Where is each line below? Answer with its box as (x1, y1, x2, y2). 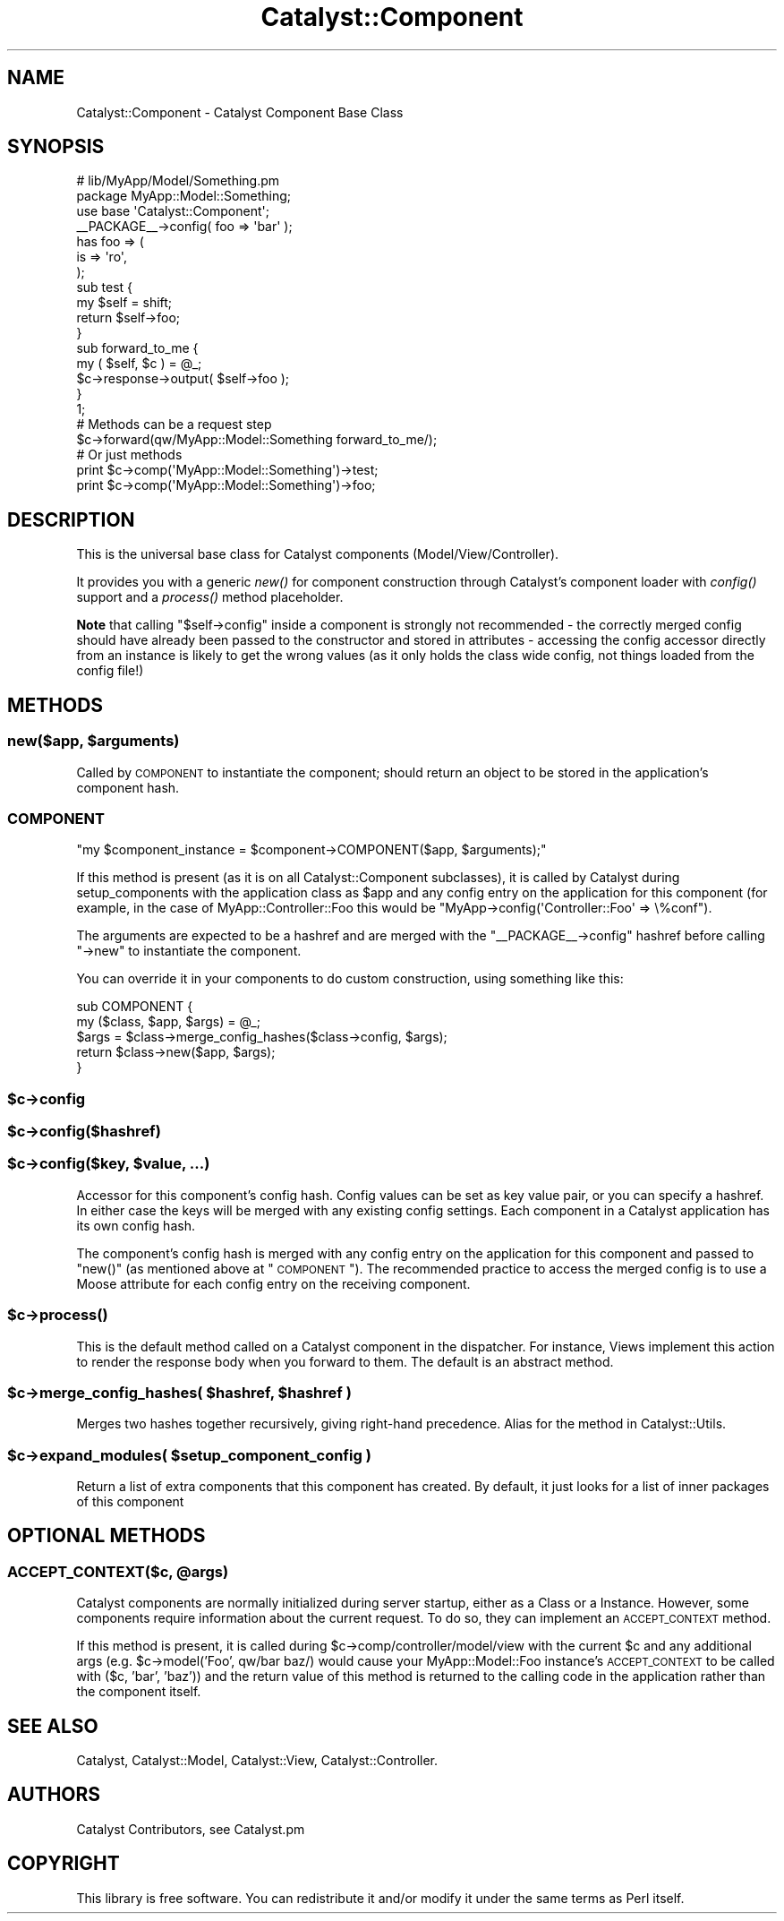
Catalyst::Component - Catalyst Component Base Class (76, 104, 404, 120)
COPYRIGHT (7, 1852, 120, 1875)
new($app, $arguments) (7, 732, 180, 750)
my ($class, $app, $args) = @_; (76, 1014, 260, 1030)
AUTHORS (7, 1783, 101, 1806)
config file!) (76, 663, 144, 679)
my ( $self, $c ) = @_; (76, 356, 202, 372)
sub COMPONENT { (76, 999, 193, 1015)
